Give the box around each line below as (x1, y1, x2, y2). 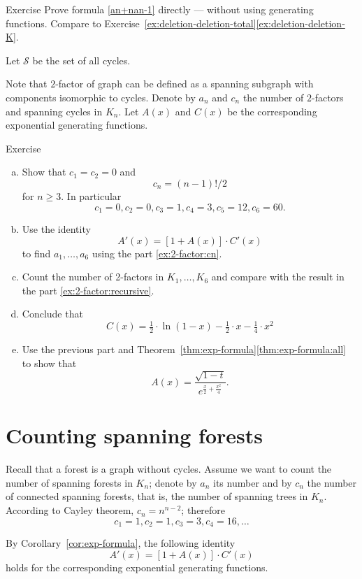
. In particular (61, 188, 122, 203)
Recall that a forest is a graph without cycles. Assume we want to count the (6, 462, 332, 476)
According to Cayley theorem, (6, 503, 134, 517)
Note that (6, 76, 48, 91)
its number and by (213, 475, 292, 489)
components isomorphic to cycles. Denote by (6, 90, 196, 104)
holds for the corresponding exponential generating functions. (6, 559, 268, 574)
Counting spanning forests (6, 421, 263, 450)
